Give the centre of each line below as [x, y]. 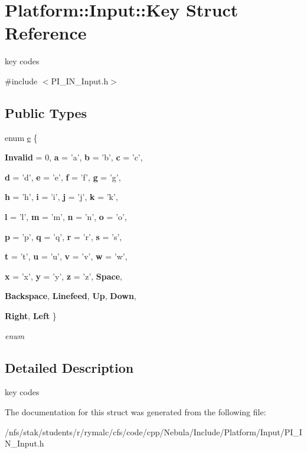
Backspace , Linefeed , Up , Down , [71, 296]
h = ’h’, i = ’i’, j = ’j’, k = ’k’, [61, 197]
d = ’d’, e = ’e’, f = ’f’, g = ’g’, [63, 177]
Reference [46, 33]
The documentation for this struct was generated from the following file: [135, 412]
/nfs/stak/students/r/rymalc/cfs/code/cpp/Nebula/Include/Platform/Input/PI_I [153, 431]
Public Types [46, 112]
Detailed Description [69, 367]
